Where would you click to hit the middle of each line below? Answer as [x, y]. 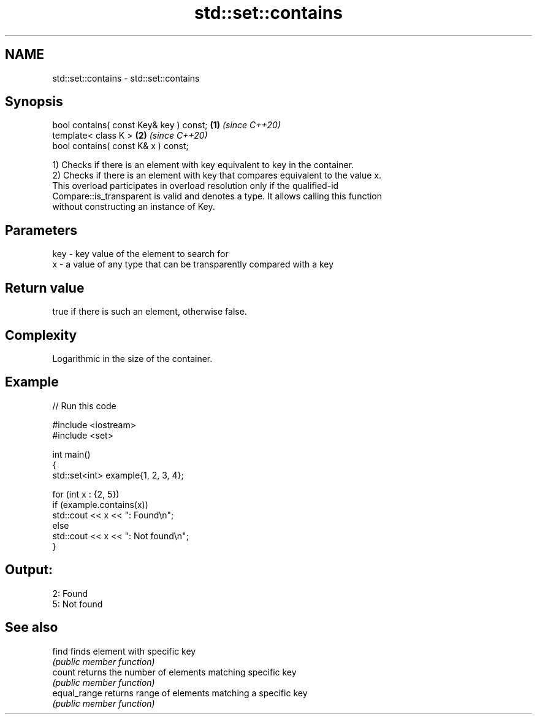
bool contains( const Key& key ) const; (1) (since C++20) [166, 125]
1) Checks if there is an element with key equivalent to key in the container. [203, 165]
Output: [29, 570]
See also [32, 628]
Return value [45, 288]
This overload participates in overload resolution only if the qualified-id [196, 186]
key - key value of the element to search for [140, 254]
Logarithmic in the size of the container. [132, 358]
